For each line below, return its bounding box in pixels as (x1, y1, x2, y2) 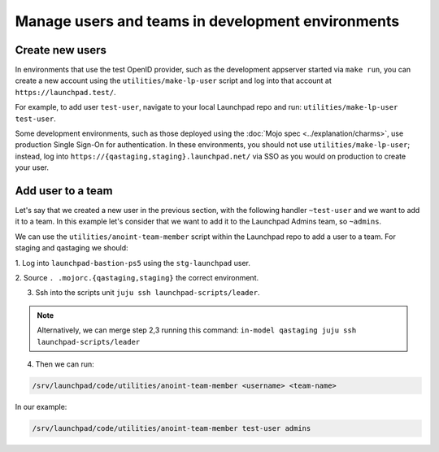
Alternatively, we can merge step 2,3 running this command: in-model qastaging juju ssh (37, 325, 357, 335)
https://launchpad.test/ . (15, 87, 116, 97)
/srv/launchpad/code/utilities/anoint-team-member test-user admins (32, 424, 311, 432)
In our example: (15, 402, 67, 411)
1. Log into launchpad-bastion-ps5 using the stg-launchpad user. (15, 258, 251, 267)
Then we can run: (35, 359, 95, 369)
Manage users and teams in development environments (15, 12, 400, 30)
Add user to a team (15, 184, 113, 198)
